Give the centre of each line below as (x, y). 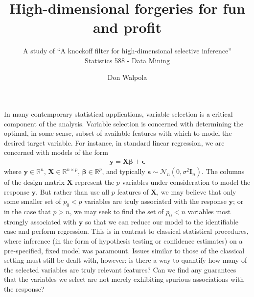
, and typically (124, 171)
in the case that (27, 211)
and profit (127, 27)
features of (133, 191)
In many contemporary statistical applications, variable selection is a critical (118, 114)
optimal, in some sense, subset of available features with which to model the (118, 133)
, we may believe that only (196, 191)
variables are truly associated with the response (155, 201)
